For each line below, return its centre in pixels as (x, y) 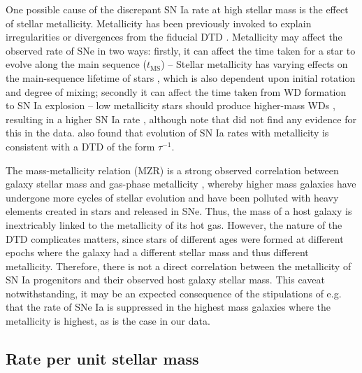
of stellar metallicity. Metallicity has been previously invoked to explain (159, 23)
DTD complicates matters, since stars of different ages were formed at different (175, 238)
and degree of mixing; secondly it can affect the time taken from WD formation (176, 91)
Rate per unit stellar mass (102, 359)
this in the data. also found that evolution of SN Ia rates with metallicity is (167, 133)
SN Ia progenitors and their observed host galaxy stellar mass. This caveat (165, 280)
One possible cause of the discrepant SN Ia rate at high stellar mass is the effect (177, 9)
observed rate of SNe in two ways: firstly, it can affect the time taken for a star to (181, 50)
